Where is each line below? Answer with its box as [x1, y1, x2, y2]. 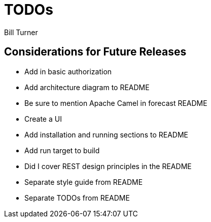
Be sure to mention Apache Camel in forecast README [24, 98, 207, 107]
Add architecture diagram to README [24, 82, 150, 92]
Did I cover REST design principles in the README [24, 161, 192, 171]
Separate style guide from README [24, 177, 143, 186]
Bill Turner [4, 27, 38, 37]
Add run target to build [24, 146, 100, 155]
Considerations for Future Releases [4, 45, 187, 59]
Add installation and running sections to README [24, 130, 188, 139]
